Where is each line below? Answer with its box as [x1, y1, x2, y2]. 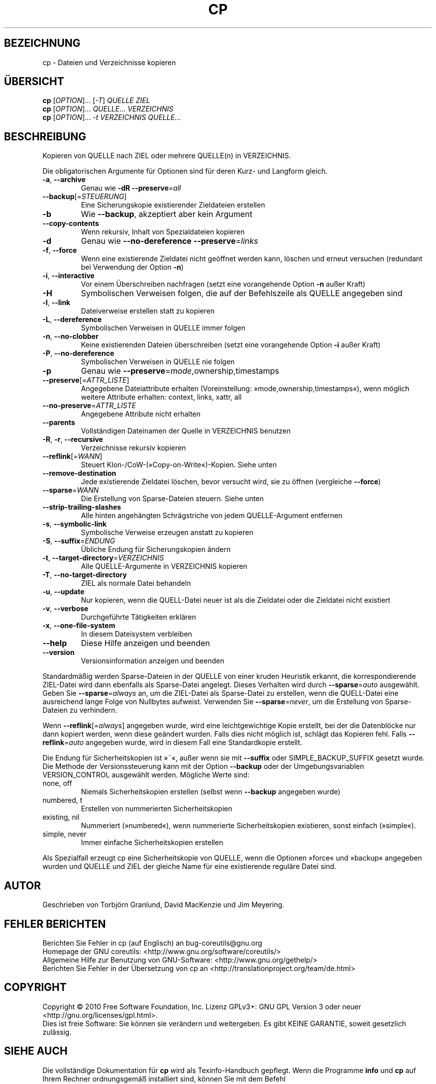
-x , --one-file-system [42, 621, 115, 630]
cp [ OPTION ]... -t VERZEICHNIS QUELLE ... [42, 113, 181, 122]
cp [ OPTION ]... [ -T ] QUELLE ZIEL [42, 96, 150, 105]
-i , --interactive [42, 271, 95, 280]
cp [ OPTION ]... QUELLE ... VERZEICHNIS [42, 105, 174, 113]
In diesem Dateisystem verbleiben [81, 630, 192, 639]
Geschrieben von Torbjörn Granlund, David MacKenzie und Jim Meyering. [42, 900, 285, 909]
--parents [42, 418, 75, 427]
